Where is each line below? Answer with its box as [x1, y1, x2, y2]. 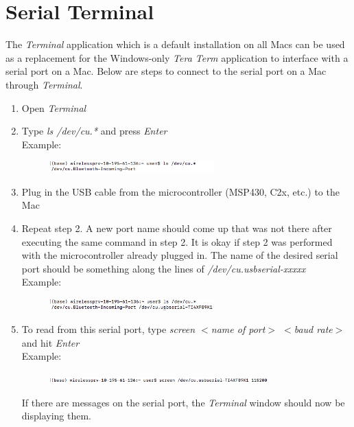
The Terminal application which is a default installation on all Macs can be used [5, 37, 345, 51]
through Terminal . [5, 77, 83, 91]
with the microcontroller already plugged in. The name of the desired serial [21, 248, 338, 262]
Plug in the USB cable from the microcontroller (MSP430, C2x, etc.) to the [21, 184, 340, 198]
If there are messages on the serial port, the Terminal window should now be [21, 395, 345, 409]
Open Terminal [21, 100, 86, 115]
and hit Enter [21, 335, 80, 349]
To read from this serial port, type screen [21, 322, 196, 336]
